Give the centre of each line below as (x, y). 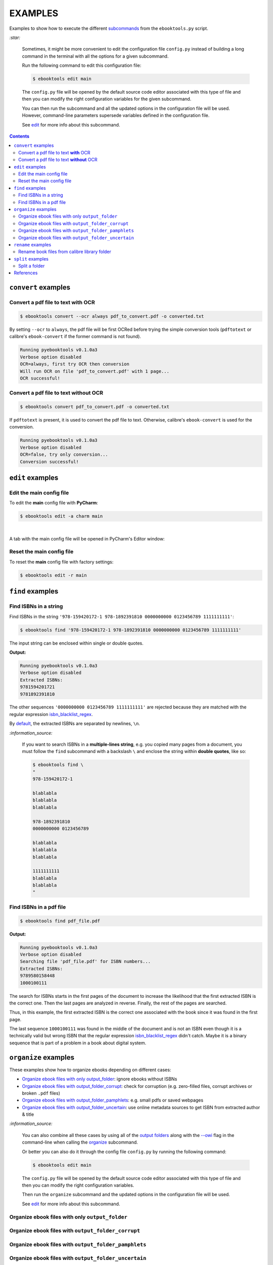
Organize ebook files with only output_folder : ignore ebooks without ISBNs (100, 1079)
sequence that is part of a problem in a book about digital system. (78, 1043)
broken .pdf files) (41, 1093)
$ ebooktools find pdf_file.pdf (60, 921)
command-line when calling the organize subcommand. (80, 1142)
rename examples (33, 244)
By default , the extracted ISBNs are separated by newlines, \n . (75, 724)
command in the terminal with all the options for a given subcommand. (95, 56)
